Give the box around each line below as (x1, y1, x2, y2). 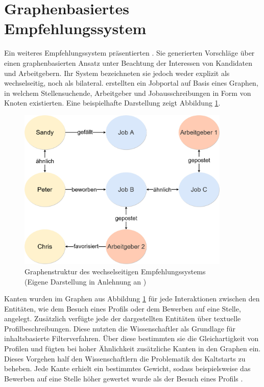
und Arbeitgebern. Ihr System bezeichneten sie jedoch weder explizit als (4, 67, 230, 78)
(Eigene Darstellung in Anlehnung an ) (25, 276, 147, 287)
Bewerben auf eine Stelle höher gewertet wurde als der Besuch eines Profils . (4, 373, 243, 383)
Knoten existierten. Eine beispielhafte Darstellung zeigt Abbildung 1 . (4, 97, 221, 108)
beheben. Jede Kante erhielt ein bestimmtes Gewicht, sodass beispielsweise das (4, 363, 251, 374)
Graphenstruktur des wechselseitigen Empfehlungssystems (25, 266, 206, 276)
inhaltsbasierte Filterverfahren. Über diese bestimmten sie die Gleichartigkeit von (4, 333, 259, 344)
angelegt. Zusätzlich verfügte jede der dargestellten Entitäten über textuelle (4, 313, 241, 324)
